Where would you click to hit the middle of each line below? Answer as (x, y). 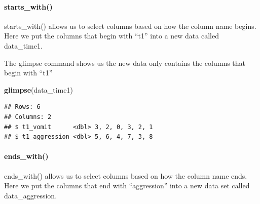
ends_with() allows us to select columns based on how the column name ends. (126, 175)
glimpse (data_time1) (39, 89)
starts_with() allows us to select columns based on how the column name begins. (130, 26)
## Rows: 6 (22, 107)
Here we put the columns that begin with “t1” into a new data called (112, 36)
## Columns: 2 (28, 117)
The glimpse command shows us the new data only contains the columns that (125, 63)
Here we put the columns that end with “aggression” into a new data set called (127, 186)
